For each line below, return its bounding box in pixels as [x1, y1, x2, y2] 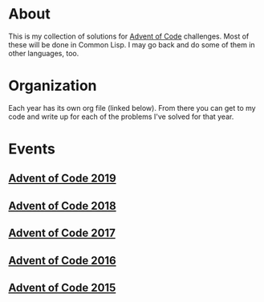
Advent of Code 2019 [8, 172, 116, 186]
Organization [8, 77, 97, 95]
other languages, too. [8, 48, 79, 58]
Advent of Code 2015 [8, 281, 116, 295]
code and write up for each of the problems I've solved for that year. [8, 112, 234, 121]
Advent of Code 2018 [8, 198, 116, 213]
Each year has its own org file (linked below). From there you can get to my [8, 103, 256, 112]
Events [8, 140, 56, 158]
